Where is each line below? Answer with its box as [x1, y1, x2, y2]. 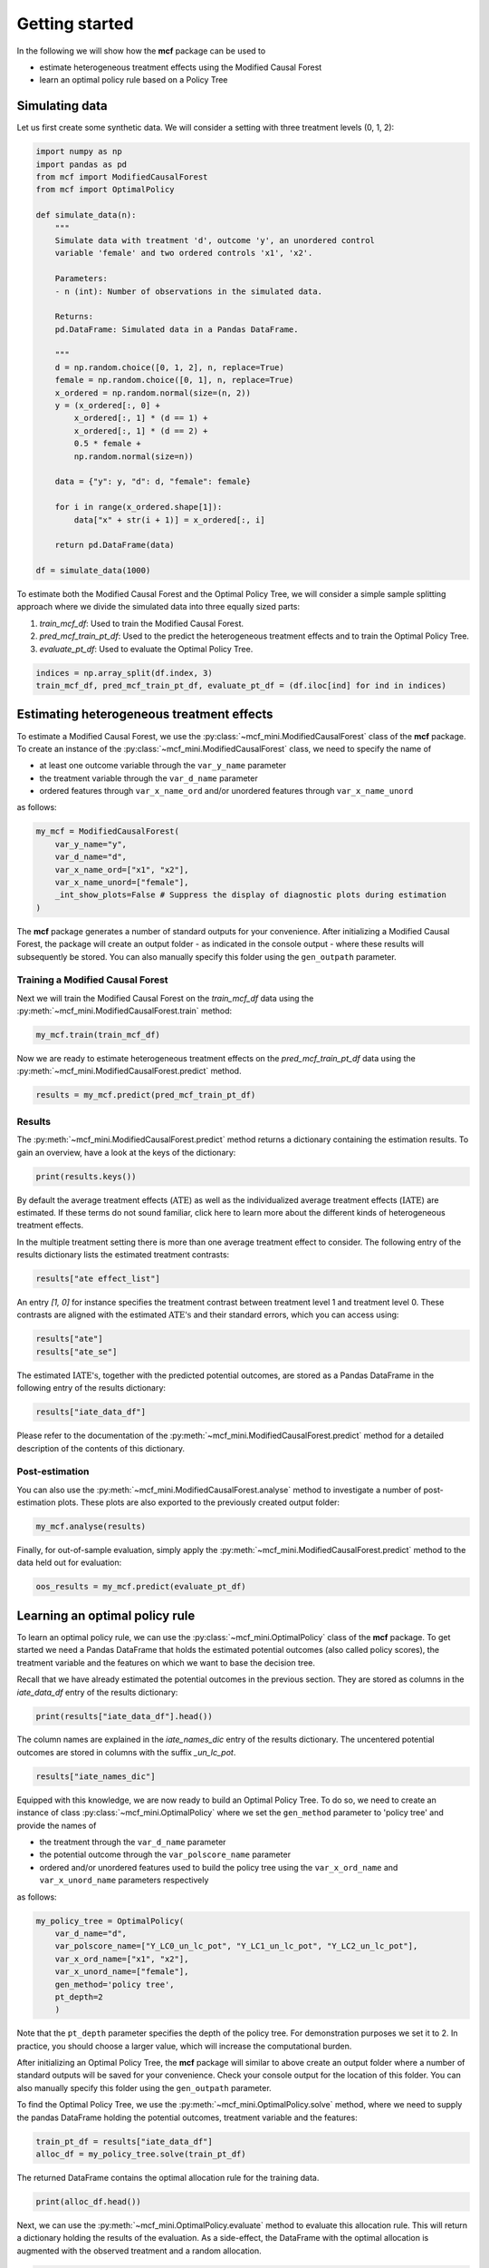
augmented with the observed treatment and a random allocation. [16, 2245, 262, 2256]
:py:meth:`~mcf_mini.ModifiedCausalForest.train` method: [16, 1005, 233, 1016]
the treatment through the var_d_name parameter [39, 1837, 226, 1848]
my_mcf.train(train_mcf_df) [35, 1030, 160, 1041]
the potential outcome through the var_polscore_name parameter [39, 1849, 292, 1860]
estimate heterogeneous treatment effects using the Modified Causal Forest [39, 62, 322, 73]
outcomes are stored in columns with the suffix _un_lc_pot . [16, 1746, 236, 1757]
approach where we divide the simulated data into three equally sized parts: [16, 601, 301, 612]
